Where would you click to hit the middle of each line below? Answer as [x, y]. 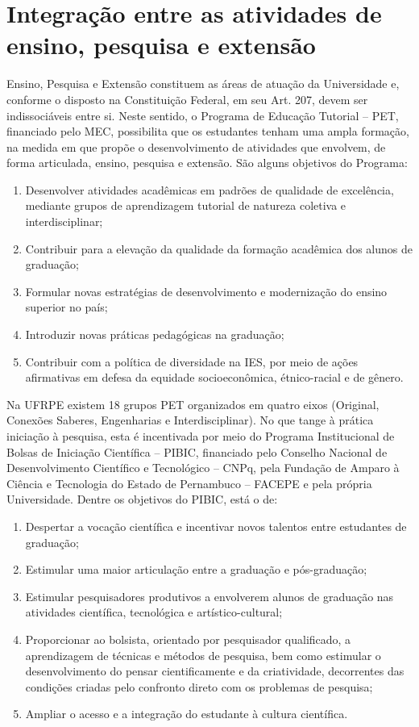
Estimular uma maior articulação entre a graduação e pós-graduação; [196, 569]
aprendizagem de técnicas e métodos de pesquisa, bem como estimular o [203, 655]
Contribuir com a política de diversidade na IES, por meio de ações [192, 361]
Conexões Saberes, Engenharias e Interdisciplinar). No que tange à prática [190, 420]
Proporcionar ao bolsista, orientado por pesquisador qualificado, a [188, 639]
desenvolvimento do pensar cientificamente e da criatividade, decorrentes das [215, 671]
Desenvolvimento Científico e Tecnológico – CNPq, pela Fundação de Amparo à [203, 468]
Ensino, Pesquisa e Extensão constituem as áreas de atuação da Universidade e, [203, 84]
